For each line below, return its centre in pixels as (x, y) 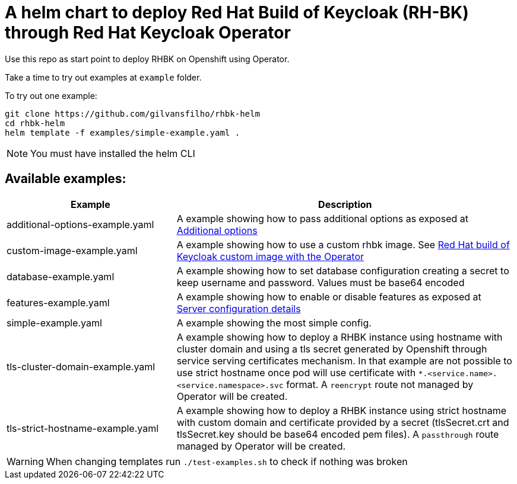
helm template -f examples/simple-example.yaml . (123, 132)
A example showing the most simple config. (274, 323)
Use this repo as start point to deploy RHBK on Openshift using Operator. (147, 59)
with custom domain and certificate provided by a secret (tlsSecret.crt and (343, 422)
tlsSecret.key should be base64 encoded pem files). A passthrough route (338, 434)
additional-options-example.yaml (80, 224)
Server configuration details (239, 308)
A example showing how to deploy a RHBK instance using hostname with (340, 337)
